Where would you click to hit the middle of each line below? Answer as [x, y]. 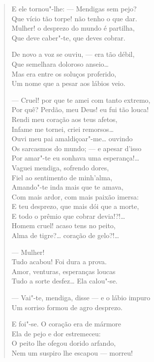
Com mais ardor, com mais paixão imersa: [75, 196]
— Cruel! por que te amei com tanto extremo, [81, 100]
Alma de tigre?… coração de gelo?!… [65, 235]
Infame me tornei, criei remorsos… [63, 129]
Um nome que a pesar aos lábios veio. [68, 83]
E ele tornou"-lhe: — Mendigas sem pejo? [74, 8]
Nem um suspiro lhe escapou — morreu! [72, 353]
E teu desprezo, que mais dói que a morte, [75, 206]
